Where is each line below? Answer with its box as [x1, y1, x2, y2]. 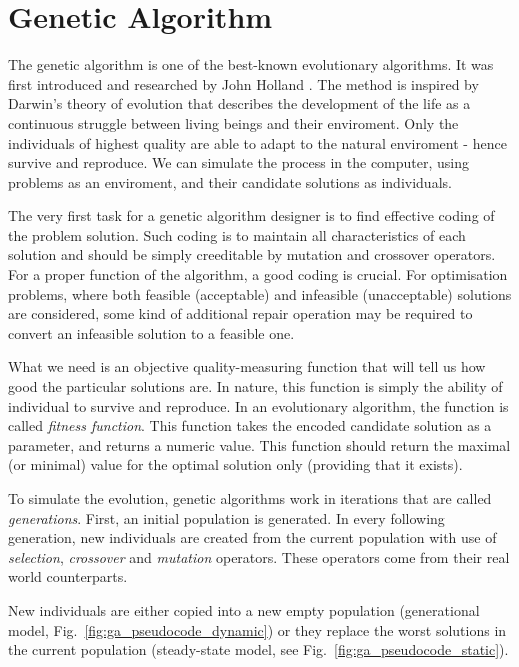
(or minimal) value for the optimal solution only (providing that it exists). [8, 454, 463, 475]
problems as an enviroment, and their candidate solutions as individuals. [8, 171, 452, 192]
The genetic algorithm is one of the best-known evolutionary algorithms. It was [8, 54, 494, 75]
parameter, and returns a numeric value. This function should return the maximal [8, 434, 511, 455]
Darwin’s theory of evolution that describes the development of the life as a [8, 93, 471, 114]
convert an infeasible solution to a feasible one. [8, 322, 295, 343]
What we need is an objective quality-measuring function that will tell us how [8, 356, 486, 377]
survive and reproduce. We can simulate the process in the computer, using [8, 152, 470, 173]
